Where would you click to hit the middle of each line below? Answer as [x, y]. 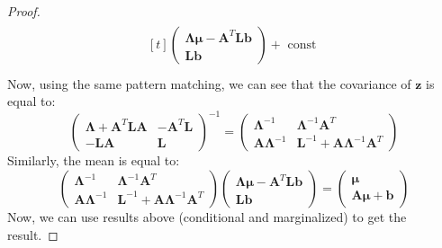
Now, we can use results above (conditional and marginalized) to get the [207, 216]
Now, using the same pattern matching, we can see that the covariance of [209, 83]
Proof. [24, 11]
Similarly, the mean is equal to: [94, 160]
